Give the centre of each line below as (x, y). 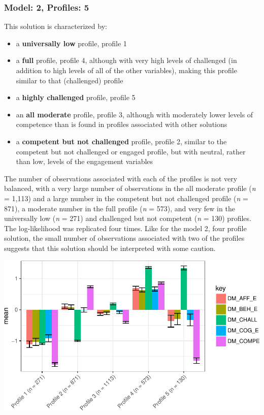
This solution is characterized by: (56, 26)
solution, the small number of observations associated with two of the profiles (124, 238)
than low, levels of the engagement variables (85, 161)
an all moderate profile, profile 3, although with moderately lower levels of (135, 114)
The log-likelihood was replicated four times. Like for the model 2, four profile (125, 228)
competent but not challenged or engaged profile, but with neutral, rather (131, 151)
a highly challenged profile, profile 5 (76, 97)
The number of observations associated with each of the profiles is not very (121, 178)
